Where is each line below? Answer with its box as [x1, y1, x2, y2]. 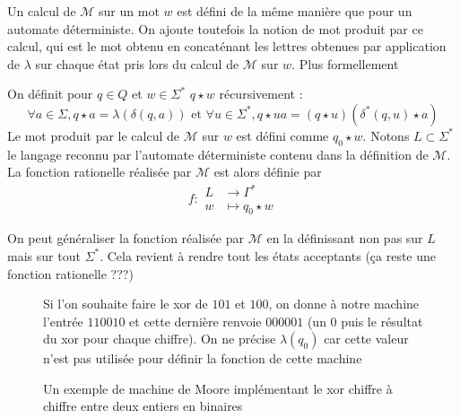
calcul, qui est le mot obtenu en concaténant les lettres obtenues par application [7, 37, 447, 56]
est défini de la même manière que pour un [177, 2, 412, 20]
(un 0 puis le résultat [307, 311, 423, 330]
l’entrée [43, 311, 83, 330]
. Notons [362, 126, 410, 144]
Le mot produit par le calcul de [7, 126, 179, 144]
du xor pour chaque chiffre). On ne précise [43, 329, 276, 348]
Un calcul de [7, 2, 76, 20]
